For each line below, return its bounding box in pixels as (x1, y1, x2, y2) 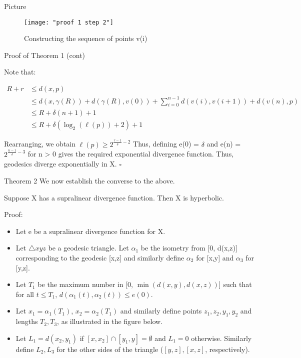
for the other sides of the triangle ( (56, 343, 163, 354)
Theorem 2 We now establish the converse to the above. (4, 175, 175, 185)
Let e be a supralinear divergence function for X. (15, 225, 165, 236)
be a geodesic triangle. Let (48, 242, 129, 253)
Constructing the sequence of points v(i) (24, 33, 147, 43)
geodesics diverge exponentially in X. (4, 158, 117, 169)
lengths (15, 316, 38, 326)
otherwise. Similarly (191, 332, 252, 343)
